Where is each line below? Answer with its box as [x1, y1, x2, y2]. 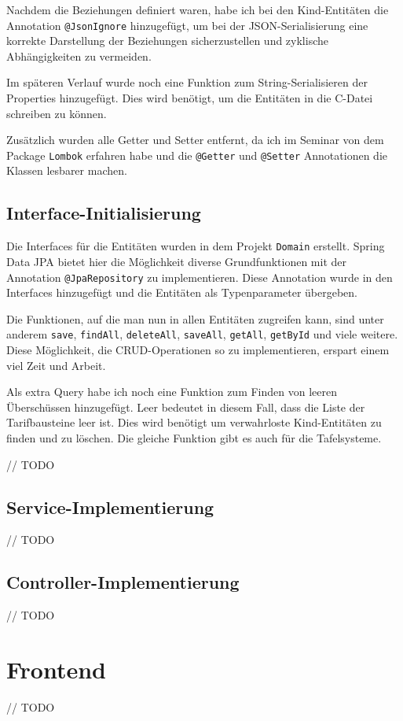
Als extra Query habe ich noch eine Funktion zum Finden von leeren [6, 383, 337, 400]
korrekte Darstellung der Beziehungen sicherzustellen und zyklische [6, 32, 328, 49]
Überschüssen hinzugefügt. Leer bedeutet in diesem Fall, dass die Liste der [6, 398, 365, 415]
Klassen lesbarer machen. [6, 162, 127, 179]
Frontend [6, 653, 107, 685]
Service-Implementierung [6, 494, 214, 519]
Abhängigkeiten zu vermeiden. [6, 47, 152, 64]
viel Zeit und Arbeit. [6, 357, 106, 373]
